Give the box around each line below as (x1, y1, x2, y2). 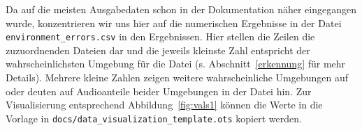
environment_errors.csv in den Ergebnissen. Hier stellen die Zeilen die (6, 29, 315, 44)
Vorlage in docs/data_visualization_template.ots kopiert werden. (6, 111, 302, 125)
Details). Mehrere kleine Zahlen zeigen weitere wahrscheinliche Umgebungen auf (6, 70, 349, 85)
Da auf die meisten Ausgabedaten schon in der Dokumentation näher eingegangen (6, 2, 356, 16)
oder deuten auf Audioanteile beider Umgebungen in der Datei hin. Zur (6, 83, 312, 98)
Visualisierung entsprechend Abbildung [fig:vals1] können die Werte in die (6, 97, 323, 112)
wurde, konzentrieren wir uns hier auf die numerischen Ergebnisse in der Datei (6, 15, 342, 30)
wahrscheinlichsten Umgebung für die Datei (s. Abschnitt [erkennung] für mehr (6, 56, 346, 71)
